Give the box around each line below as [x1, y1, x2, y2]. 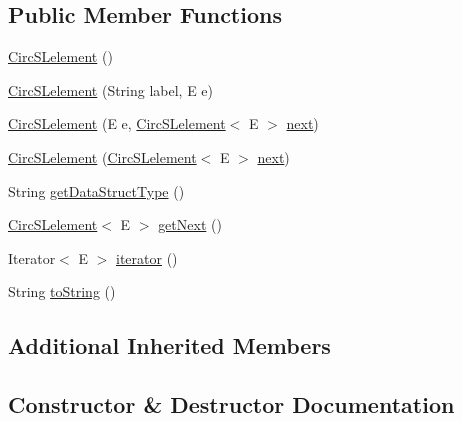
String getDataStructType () [8, 180, 185, 201]
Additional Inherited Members [8, 330, 331, 361]
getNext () [158, 214, 222, 235]
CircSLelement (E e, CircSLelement [8, 113, 226, 134]
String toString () [8, 281, 116, 302]
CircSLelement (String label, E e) [8, 79, 214, 100]
